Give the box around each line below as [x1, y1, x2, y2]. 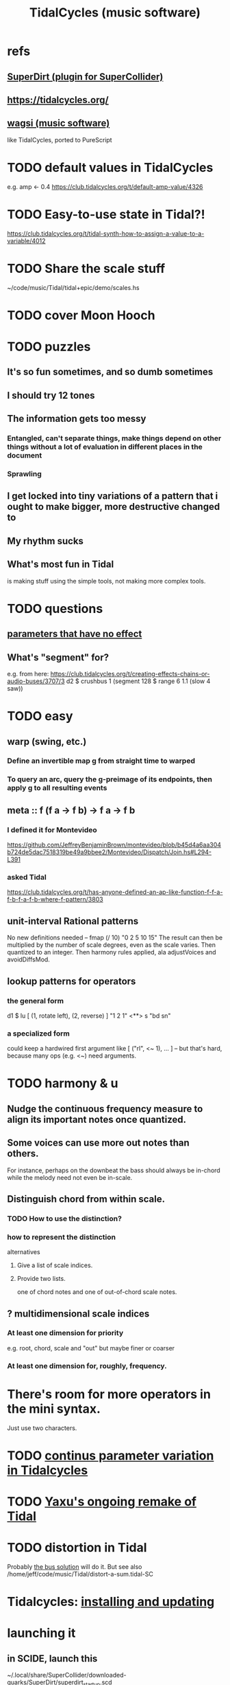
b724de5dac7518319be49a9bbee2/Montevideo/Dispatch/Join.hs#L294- [7, 848, 212, 856]
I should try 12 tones [7, 390, 95, 401]
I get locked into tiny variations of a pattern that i [7, 490, 218, 502]
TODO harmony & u [7, 1075, 118, 1091]
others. [7, 1148, 39, 1159]
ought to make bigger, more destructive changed [7, 501, 220, 513]
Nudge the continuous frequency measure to [7, 1103, 203, 1115]
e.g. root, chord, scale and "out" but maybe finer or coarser [7, 1343, 175, 1352]
